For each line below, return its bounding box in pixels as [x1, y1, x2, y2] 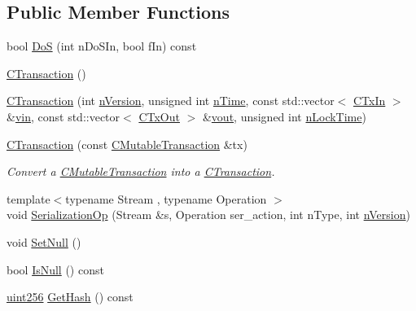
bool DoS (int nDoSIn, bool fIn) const [7, 37, 197, 55]
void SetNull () [7, 233, 81, 250]
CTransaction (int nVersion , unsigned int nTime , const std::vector [7, 92, 335, 109]
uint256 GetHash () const [7, 288, 134, 305]
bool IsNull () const [7, 261, 104, 278]
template [7, 190, 50, 207]
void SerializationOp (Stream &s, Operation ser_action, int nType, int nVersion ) [7, 206, 410, 223]
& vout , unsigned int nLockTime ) [202, 107, 366, 125]
